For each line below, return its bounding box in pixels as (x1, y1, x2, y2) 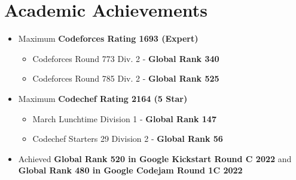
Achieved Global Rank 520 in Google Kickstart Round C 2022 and (18, 152, 292, 165)
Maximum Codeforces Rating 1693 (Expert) (18, 32, 199, 45)
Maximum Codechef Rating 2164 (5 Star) (18, 92, 188, 104)
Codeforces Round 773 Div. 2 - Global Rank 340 (32, 52, 219, 64)
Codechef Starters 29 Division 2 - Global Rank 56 (32, 132, 223, 145)
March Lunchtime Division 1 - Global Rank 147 (32, 112, 216, 125)
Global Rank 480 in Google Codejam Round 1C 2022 (18, 164, 243, 176)
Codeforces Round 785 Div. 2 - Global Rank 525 (32, 72, 219, 85)
